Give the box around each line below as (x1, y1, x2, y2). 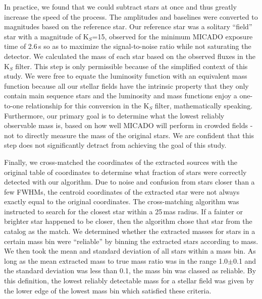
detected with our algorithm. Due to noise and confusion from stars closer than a (4, 176, 255, 187)
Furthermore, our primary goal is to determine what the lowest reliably (4, 110, 225, 121)
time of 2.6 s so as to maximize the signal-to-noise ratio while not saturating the (4, 41, 251, 51)
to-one (4, 100, 24, 110)
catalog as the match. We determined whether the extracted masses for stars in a (4, 226, 255, 236)
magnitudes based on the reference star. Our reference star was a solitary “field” (4, 21, 252, 32)
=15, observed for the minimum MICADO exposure (92, 31, 253, 41)
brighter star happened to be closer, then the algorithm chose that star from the (4, 216, 252, 226)
